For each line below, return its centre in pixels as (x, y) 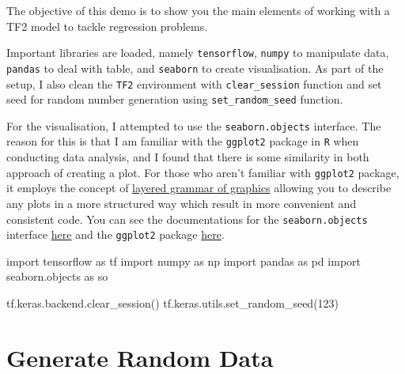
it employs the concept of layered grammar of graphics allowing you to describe (199, 188)
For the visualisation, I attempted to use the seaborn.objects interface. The (194, 125)
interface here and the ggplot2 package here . (115, 234)
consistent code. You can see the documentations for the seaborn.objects (187, 219)
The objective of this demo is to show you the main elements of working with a (198, 10)
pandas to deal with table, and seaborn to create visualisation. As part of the (195, 68)
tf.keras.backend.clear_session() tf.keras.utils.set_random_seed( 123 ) (173, 303)
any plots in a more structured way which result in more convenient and (182, 203)
